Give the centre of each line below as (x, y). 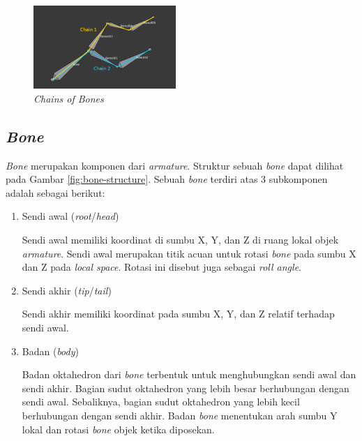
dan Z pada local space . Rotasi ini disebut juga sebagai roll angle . (161, 267)
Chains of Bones (69, 98)
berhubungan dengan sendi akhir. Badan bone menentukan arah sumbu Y (180, 415)
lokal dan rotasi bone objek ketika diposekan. (118, 429)
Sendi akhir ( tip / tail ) (67, 290)
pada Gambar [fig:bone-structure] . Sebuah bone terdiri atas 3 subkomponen (167, 179)
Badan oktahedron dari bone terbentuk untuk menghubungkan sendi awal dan (189, 374)
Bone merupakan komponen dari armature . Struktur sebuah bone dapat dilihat (175, 165)
